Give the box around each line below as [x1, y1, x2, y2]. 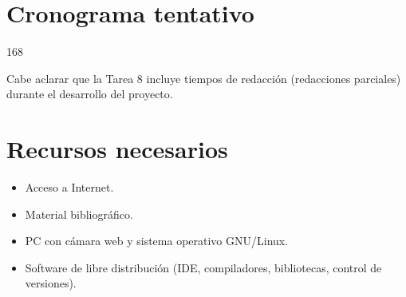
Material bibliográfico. [25, 205, 133, 222]
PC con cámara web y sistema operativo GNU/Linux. [25, 232, 289, 249]
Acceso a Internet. [25, 179, 114, 196]
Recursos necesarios [6, 133, 228, 165]
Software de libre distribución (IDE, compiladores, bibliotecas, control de [25, 259, 382, 275]
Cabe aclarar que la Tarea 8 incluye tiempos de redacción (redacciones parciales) [6, 69, 401, 86]
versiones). [25, 275, 77, 291]
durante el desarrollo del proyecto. [6, 85, 173, 102]
